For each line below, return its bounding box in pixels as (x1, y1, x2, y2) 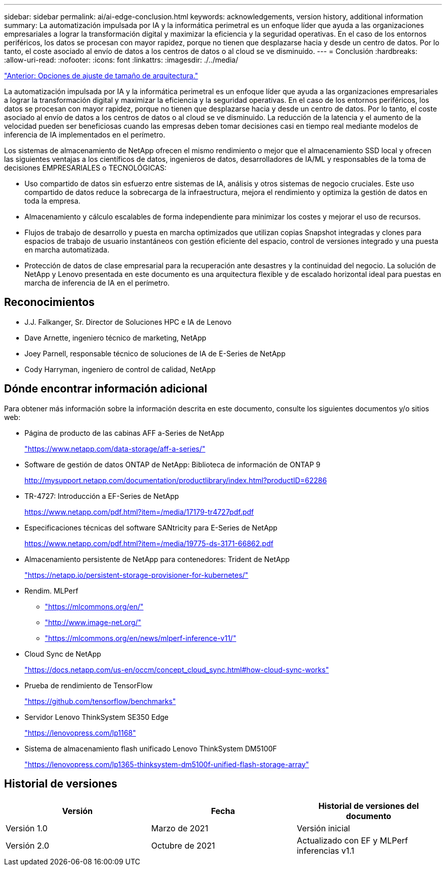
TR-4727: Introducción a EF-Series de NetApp (24, 491, 179, 500)
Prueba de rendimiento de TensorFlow (24, 681, 153, 690)
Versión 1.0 (6, 823, 48, 833)
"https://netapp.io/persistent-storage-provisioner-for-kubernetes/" (24, 570, 248, 579)
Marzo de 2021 (151, 823, 208, 833)
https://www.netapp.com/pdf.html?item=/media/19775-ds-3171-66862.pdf (24, 539, 273, 548)
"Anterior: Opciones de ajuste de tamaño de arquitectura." (4, 71, 199, 80)
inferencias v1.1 (296, 845, 354, 856)
